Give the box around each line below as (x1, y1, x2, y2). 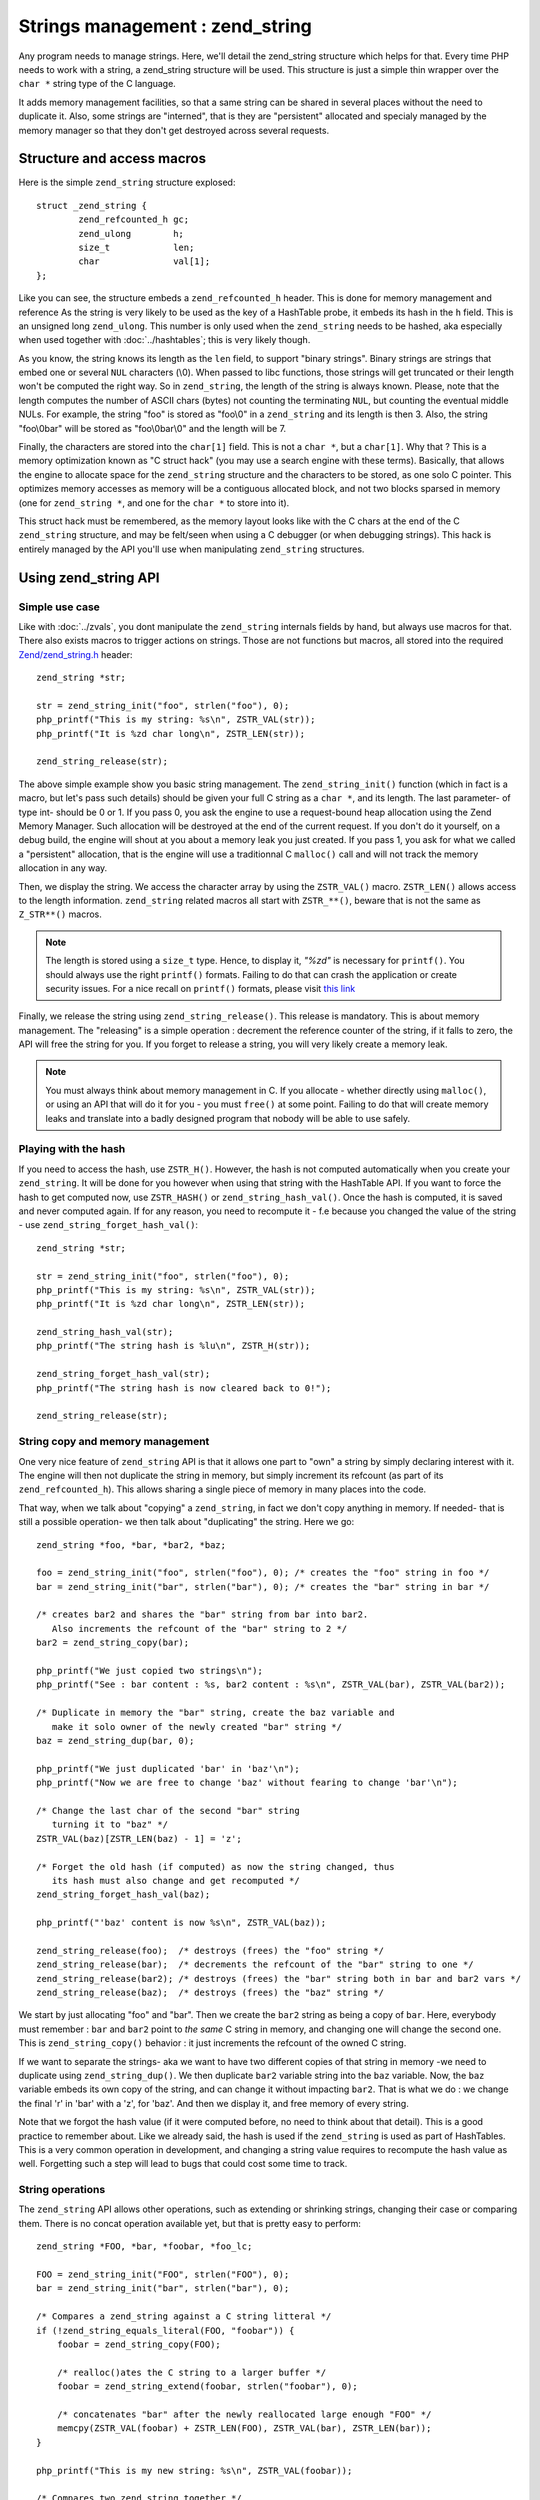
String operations (18, 2183, 106, 2197)
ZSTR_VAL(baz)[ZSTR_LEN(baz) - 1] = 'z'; (36, 1833, 242, 1844)
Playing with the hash (18, 1142, 126, 1156)
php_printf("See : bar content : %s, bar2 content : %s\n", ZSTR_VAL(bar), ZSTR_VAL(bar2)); (36, 1679, 506, 1690)
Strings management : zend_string (18, 15, 312, 37)
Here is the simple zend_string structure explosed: (18, 176, 236, 189)
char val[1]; (78, 256, 211, 267)
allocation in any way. (18, 862, 108, 874)
